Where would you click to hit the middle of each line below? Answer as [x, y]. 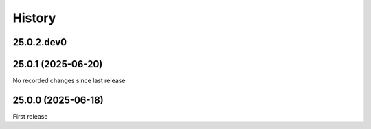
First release [30, 116]
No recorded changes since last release [69, 81]
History [34, 18]
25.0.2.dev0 [40, 42]
